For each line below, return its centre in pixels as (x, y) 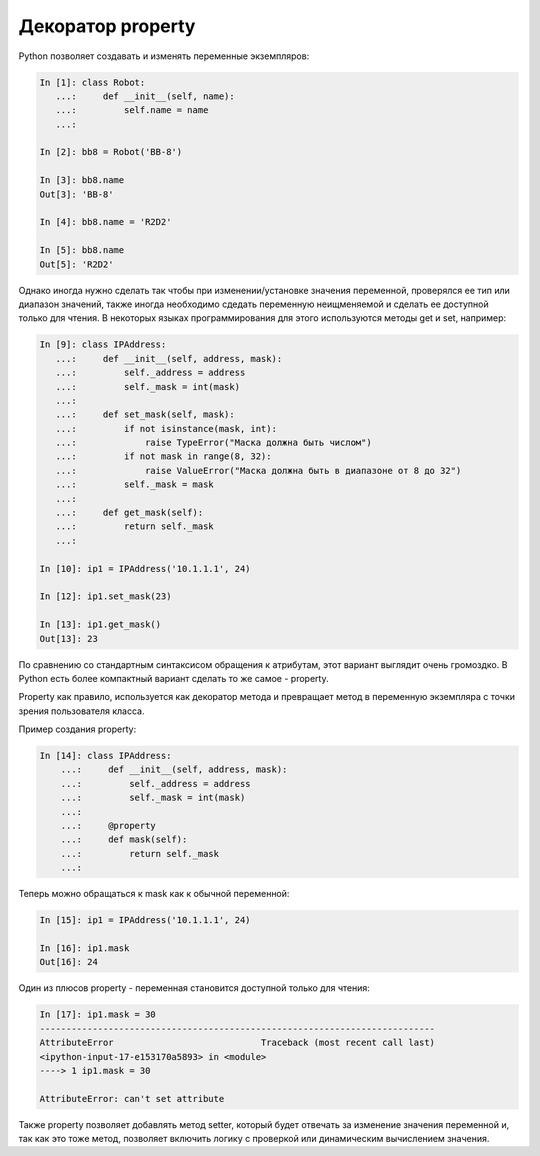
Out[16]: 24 (69, 962)
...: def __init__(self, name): (145, 96)
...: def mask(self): (124, 839)
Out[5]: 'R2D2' (76, 264)
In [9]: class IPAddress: (103, 344)
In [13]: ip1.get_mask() (100, 624)
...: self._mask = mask (134, 484)
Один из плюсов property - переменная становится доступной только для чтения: (194, 988)
